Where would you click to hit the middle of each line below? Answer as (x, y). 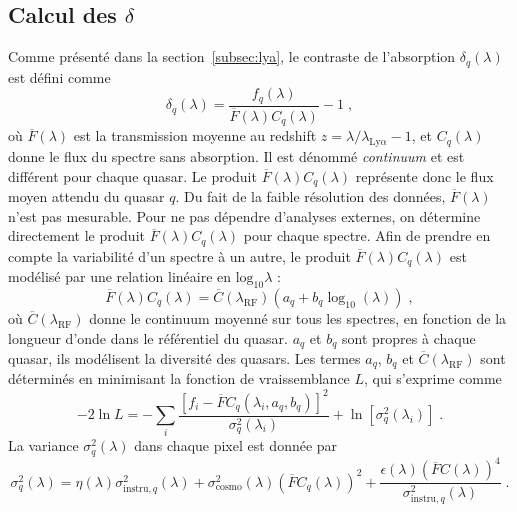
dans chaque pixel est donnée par (236, 445)
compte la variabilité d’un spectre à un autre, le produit (179, 255)
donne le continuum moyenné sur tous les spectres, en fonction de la (298, 317)
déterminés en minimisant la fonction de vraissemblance (179, 378)
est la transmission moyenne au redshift (195, 135)
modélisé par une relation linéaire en (120, 276)
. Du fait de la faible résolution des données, (310, 196)
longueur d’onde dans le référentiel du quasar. (148, 337)
